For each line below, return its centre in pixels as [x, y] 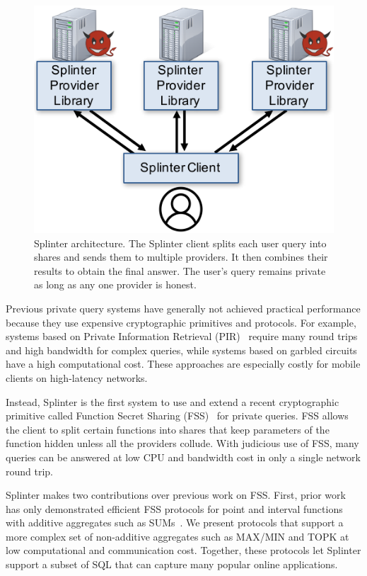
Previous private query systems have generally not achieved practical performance [183, 308]
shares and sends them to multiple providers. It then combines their [181, 257]
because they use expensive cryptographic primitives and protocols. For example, [181, 322]
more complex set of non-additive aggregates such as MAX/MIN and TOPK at [177, 536]
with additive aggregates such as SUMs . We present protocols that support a [175, 523]
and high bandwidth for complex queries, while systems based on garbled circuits [181, 350]
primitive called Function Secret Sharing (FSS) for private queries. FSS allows [177, 416]
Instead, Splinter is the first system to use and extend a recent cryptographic [173, 401]
